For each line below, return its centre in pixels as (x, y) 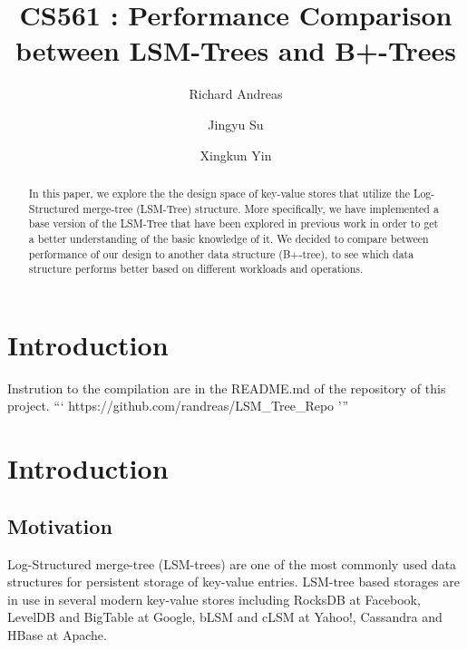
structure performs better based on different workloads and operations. (196, 269)
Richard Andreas (236, 94)
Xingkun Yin (236, 155)
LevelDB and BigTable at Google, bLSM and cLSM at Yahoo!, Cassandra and (225, 617)
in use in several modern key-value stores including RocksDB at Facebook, (214, 599)
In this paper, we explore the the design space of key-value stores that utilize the (219, 193)
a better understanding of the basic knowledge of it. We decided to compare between (229, 238)
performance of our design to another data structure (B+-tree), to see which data (221, 253)
